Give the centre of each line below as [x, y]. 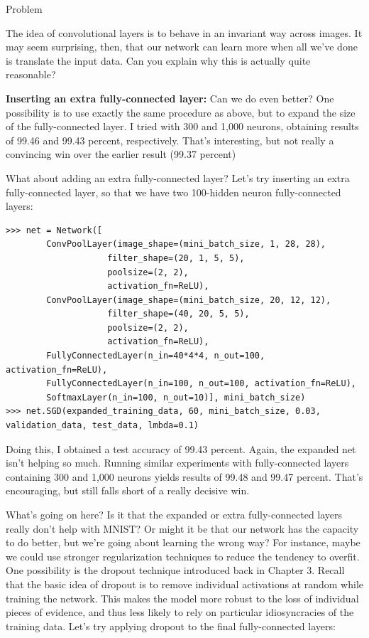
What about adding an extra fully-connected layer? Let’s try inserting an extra [178, 177]
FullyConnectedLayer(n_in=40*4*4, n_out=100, [156, 356]
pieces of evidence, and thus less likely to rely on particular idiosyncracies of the [180, 612]
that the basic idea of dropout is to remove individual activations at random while [184, 584]
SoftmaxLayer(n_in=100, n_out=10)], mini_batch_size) [176, 397]
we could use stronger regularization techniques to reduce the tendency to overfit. [183, 556]
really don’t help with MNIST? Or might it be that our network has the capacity [182, 528]
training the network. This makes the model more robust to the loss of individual [182, 598]
